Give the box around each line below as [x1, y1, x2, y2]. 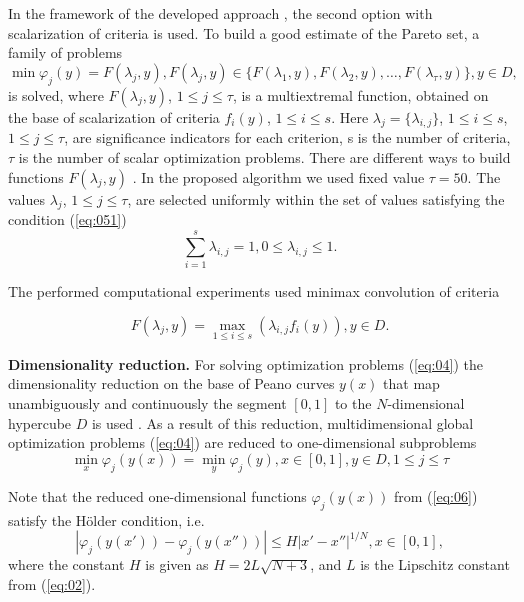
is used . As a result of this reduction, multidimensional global [91, 412, 474, 433]
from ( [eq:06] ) [394, 486, 478, 507]
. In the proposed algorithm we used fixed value [132, 166, 425, 187]
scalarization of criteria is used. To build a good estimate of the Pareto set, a [8, 22, 480, 43]
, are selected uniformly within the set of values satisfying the [127, 188, 505, 209]
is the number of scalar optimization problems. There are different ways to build [18, 146, 511, 167]
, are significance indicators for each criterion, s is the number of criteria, [64, 127, 511, 148]
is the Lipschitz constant [360, 554, 510, 575]
